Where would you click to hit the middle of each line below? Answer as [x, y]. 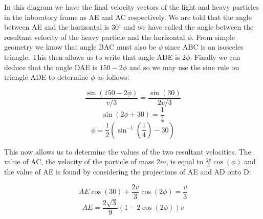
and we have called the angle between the [189, 27]
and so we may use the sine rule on [184, 67]
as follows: [113, 77]
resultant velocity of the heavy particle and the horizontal [95, 37]
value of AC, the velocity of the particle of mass [79, 161]
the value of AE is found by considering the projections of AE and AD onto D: [128, 172]
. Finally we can [215, 57]
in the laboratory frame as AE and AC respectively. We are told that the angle [128, 17]
